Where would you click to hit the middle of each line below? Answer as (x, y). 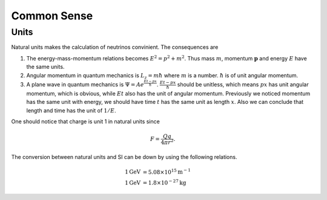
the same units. (45, 67)
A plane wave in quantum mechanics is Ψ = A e (85, 85)
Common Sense (52, 16)
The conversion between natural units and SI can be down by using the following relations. (124, 156)
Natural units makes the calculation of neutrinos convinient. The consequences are (115, 47)
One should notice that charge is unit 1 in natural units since (85, 121)
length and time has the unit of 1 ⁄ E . (71, 110)
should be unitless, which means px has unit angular (243, 85)
